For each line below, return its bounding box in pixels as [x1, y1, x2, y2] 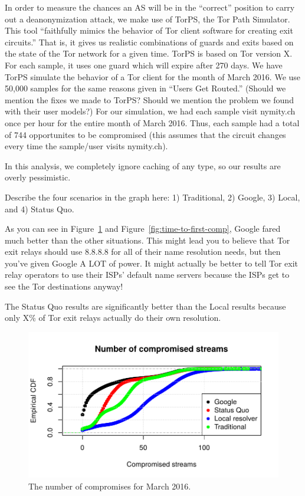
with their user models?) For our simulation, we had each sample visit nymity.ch [5, 105, 296, 117]
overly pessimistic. [5, 171, 71, 183]
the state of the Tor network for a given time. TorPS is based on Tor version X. [5, 47, 293, 60]
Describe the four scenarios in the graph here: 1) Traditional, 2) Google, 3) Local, [5, 190, 300, 203]
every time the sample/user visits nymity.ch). [5, 140, 168, 152]
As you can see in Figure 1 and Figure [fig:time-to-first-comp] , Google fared [5, 222, 281, 235]
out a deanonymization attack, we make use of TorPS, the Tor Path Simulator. [5, 12, 290, 25]
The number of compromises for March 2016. [28, 479, 191, 492]
